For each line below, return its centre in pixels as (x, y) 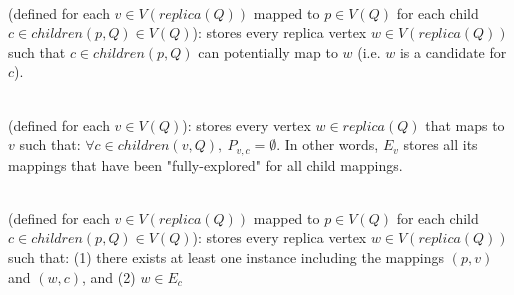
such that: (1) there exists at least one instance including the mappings (226, 256)
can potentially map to (268, 51)
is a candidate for (453, 51)
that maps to (465, 124)
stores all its (440, 144)
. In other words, (327, 144)
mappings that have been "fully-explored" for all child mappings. (205, 164)
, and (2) (109, 276)
